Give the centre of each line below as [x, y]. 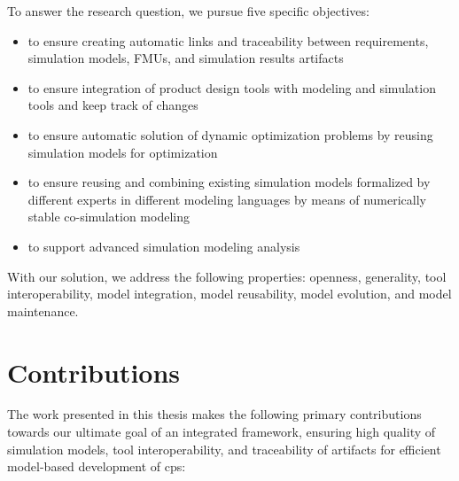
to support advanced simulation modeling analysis [164, 246]
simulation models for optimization [123, 152]
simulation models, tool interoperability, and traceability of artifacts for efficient [224, 449]
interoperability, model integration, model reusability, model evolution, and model [229, 294]
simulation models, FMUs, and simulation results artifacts [186, 58]
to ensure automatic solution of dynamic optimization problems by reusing [230, 134]
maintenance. [43, 310]
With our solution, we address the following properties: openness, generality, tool [227, 276]
